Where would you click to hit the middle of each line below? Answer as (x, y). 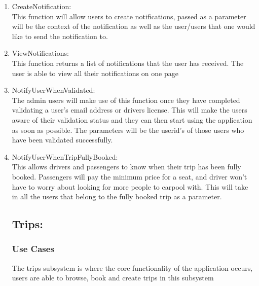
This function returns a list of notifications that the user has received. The (128, 63)
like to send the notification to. (60, 36)
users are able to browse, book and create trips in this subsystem (113, 278)
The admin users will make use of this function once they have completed (126, 100)
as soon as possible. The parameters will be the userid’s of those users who (128, 130)
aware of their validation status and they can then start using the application (132, 119)
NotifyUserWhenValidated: (53, 90)
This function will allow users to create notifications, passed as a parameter (129, 16)
